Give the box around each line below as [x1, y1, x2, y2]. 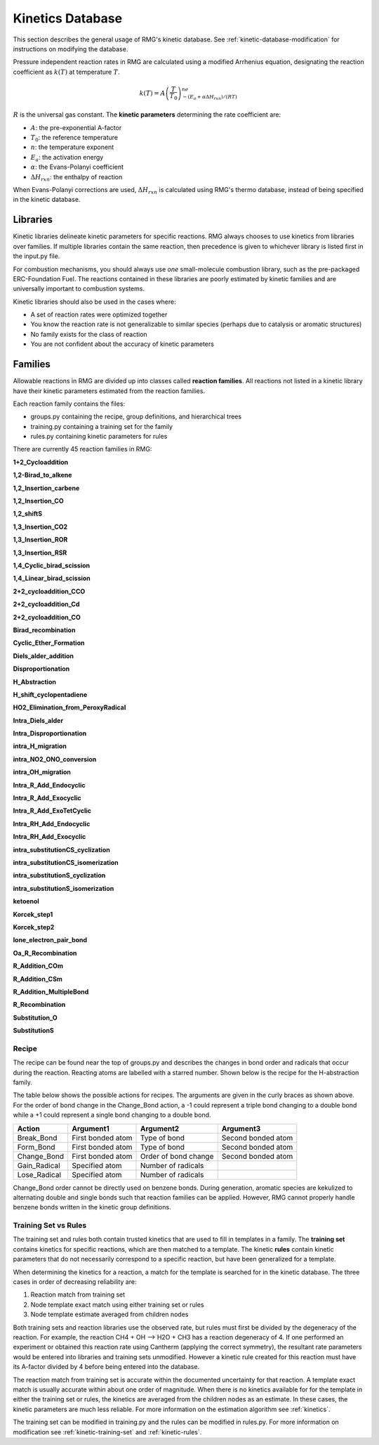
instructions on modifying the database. [13, 44, 128, 53]
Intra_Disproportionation [13, 729, 87, 738]
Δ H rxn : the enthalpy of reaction [30, 172, 123, 183]
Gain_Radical [17, 1160, 60, 1170]
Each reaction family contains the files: [13, 399, 126, 408]
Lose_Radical [17, 1169, 62, 1179]
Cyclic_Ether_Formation [13, 638, 85, 647]
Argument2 [140, 1124, 180, 1133]
